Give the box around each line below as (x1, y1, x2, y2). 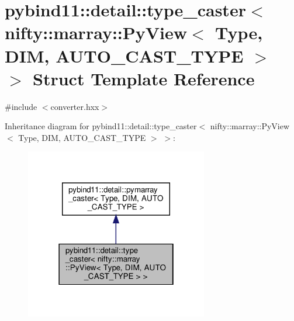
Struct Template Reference (33, 66, 255, 90)
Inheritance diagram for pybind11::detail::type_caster (5, 120, 197, 132)
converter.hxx (50, 100, 99, 112)
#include (5, 100, 37, 112)
